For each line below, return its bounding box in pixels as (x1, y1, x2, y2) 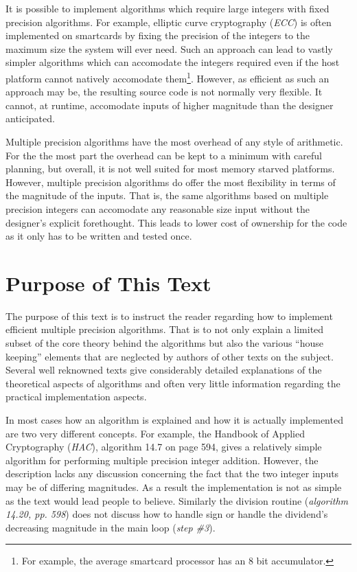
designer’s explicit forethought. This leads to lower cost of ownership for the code (5, 215, 347, 229)
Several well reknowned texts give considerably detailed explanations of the (5, 363, 322, 377)
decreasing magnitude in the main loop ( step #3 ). (5, 520, 216, 534)
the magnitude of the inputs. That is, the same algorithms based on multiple (5, 188, 329, 203)
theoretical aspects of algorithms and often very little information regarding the (5, 376, 341, 390)
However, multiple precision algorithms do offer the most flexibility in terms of (5, 174, 336, 189)
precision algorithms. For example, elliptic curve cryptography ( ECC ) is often (5, 14, 332, 29)
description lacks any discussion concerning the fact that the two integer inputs (5, 466, 339, 481)
